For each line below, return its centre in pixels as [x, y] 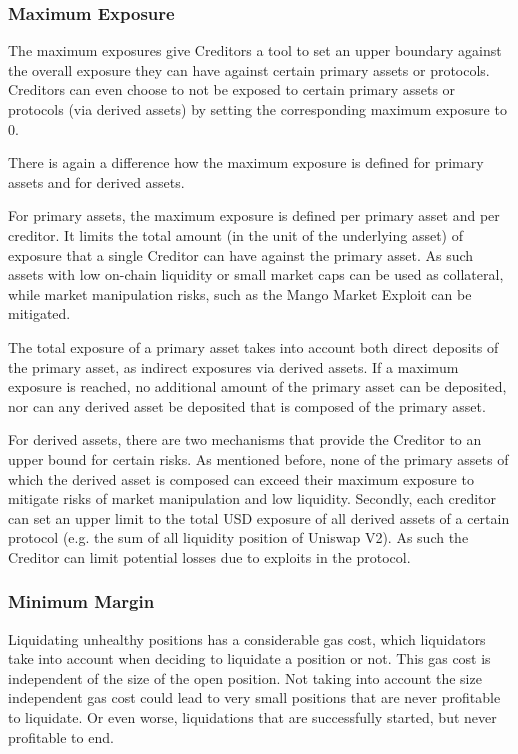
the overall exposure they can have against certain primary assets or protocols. [249, 69]
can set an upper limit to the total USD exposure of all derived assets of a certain [259, 517]
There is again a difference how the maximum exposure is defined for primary [246, 162]
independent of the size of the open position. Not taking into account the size [245, 677]
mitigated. [39, 313]
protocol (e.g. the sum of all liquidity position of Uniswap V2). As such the [238, 537]
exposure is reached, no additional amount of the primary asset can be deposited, [257, 386]
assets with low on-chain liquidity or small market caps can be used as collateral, [256, 274]
